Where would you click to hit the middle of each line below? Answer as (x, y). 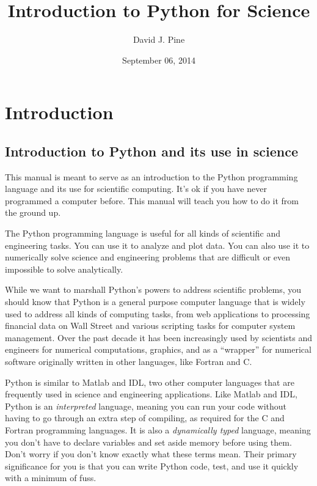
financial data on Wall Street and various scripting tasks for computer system (150, 326)
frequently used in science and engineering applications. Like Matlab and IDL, (151, 394)
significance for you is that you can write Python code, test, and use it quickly (152, 466)
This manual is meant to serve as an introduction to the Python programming (151, 176)
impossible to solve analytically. (64, 269)
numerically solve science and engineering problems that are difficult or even (148, 257)
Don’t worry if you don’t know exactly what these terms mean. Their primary (151, 454)
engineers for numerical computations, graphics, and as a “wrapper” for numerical (158, 349)
